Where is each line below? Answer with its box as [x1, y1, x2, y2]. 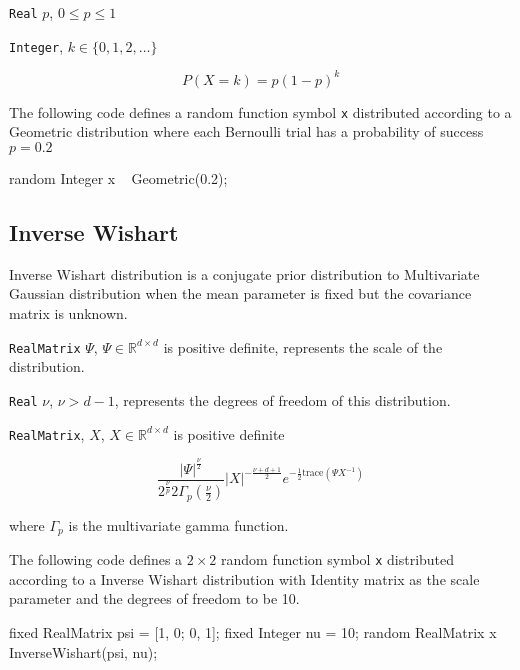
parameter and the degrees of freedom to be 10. [9, 588, 300, 609]
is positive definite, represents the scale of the [163, 336, 443, 357]
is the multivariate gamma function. [68, 514, 289, 535]
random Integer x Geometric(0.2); [9, 168, 228, 189]
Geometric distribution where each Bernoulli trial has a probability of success [9, 121, 484, 142]
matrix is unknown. [9, 303, 128, 324]
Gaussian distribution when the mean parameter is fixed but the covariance [9, 283, 472, 304]
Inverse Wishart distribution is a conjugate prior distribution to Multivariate [9, 263, 480, 284]
